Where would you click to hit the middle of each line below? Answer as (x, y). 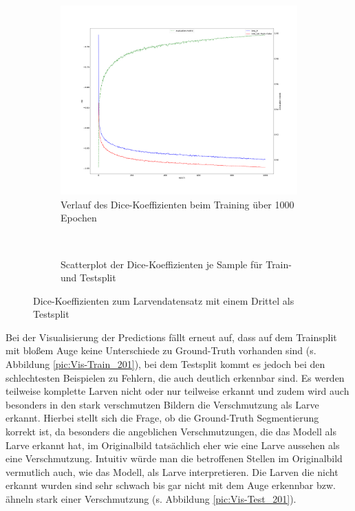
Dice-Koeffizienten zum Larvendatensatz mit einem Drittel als (164, 300)
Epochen (79, 218)
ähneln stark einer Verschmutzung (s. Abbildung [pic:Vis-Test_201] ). (151, 499)
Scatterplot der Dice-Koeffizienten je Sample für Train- (176, 264)
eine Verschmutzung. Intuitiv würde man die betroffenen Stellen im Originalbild (174, 458)
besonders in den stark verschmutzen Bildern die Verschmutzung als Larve (162, 404)
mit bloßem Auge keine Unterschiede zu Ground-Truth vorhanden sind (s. (161, 350)
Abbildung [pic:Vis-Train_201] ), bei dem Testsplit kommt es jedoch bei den (165, 364)
